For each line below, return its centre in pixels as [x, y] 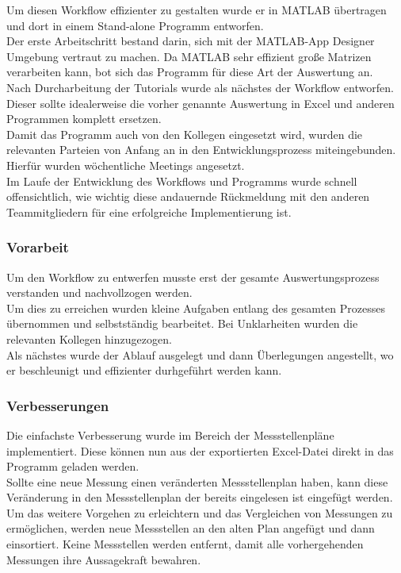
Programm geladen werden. [73, 466]
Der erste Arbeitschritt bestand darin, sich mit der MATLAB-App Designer [191, 41]
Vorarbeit [38, 247]
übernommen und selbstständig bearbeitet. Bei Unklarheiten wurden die [182, 323]
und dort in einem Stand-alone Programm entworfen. [135, 25]
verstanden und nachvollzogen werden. [99, 292]
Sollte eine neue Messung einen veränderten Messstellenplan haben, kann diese [197, 481]
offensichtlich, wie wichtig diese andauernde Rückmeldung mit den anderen [188, 196]
